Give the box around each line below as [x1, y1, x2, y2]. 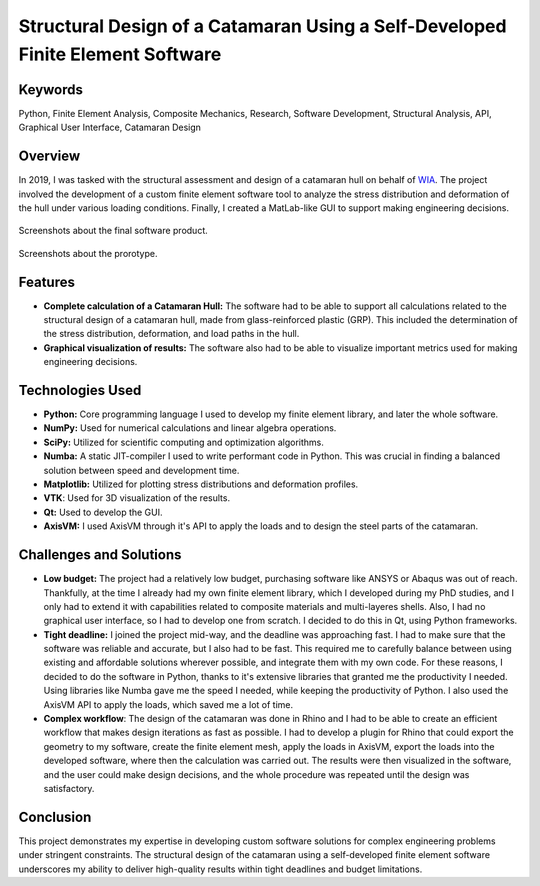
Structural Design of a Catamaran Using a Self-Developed [18, 15, 507, 37]
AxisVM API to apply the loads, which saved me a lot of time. [43, 698, 294, 710]
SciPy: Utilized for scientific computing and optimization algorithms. [43, 436, 324, 448]
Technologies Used [18, 382, 142, 399]
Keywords [18, 81, 84, 98]
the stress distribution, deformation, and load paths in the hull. [43, 328, 300, 340]
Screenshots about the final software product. [18, 225, 209, 237]
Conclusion [18, 808, 92, 825]
